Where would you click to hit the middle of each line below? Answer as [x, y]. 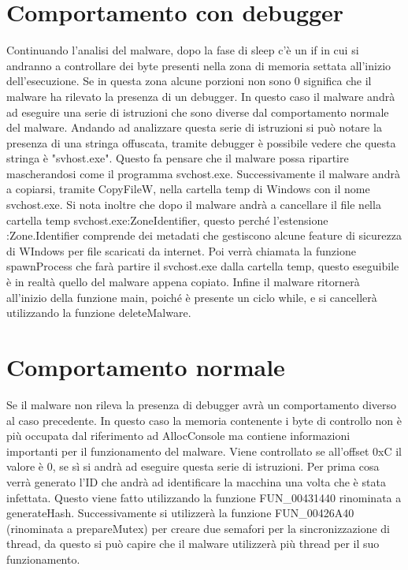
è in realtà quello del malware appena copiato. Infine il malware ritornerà [183, 282]
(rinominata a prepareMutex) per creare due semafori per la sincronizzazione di [198, 528]
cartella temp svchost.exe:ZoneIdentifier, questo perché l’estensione [167, 220]
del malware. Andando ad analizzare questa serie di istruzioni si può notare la [194, 127]
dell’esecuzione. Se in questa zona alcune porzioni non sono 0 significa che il [189, 81]
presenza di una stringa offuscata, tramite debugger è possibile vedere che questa [201, 142]
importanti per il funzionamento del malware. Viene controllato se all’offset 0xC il [204, 451]
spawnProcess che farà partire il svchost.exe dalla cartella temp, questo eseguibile [203, 266]
